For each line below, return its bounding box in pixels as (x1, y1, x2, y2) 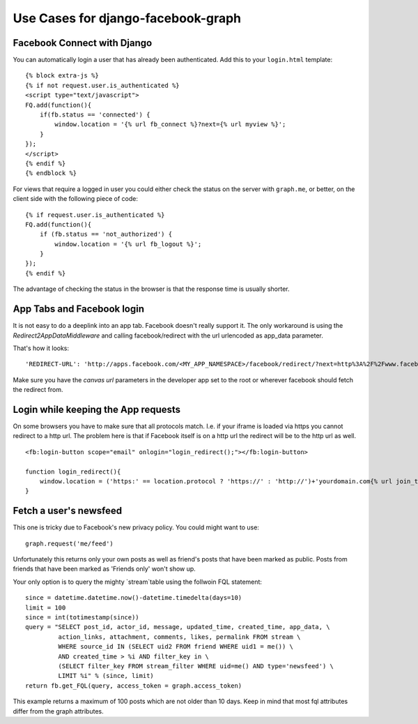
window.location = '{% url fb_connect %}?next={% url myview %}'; (54, 121, 286, 128)
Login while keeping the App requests (13, 403, 181, 415)
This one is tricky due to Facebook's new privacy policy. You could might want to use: (13, 523, 259, 531)
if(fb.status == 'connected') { (39, 111, 150, 119)
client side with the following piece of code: (13, 195, 139, 203)
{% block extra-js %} (25, 72, 99, 80)
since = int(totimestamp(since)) (25, 614, 139, 621)
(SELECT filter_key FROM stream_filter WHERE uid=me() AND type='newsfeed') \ (58, 662, 334, 670)
